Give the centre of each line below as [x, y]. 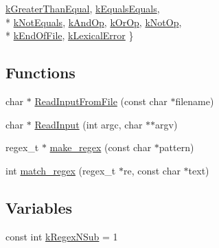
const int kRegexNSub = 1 [62, 236]
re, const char [152, 170]
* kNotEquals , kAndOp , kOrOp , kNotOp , [94, 22]
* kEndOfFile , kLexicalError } [70, 35]
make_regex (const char [101, 147]
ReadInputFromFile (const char [101, 101]
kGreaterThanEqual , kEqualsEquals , [83, 8]
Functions [41, 72]
